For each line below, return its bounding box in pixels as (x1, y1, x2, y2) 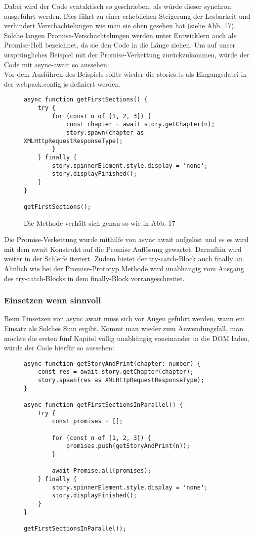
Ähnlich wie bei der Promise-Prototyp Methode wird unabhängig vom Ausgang (4, 263, 244, 273)
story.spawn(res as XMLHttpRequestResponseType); (38, 377, 205, 384)
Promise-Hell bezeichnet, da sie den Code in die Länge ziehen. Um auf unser (4, 40, 236, 50)
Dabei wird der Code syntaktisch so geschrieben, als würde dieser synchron (4, 1, 231, 11)
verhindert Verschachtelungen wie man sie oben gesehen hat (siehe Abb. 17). (4, 20, 236, 31)
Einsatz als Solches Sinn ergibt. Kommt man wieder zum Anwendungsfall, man (4, 323, 243, 333)
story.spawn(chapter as (66, 129, 144, 136)
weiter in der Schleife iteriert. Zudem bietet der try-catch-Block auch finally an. (4, 253, 245, 264)
